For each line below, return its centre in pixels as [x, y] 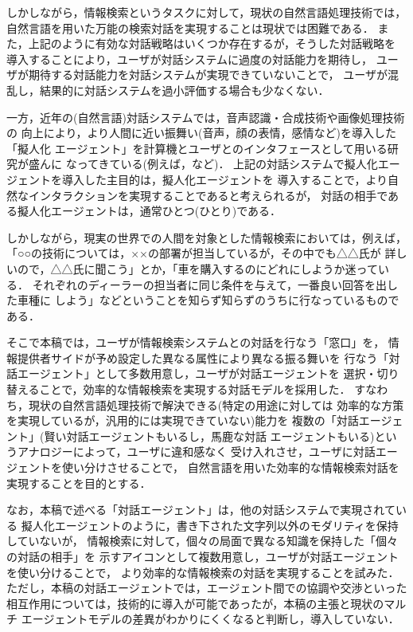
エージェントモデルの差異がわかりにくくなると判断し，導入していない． [210, 619]
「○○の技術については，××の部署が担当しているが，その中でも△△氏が [194, 253]
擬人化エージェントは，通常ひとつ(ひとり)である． [149, 211]
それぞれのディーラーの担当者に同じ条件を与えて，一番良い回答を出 [209, 284]
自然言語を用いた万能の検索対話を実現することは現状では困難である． [190, 27]
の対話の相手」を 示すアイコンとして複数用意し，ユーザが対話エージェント [203, 556]
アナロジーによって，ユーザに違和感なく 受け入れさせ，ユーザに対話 [196, 451]
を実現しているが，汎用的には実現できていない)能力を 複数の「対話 [183, 420]
